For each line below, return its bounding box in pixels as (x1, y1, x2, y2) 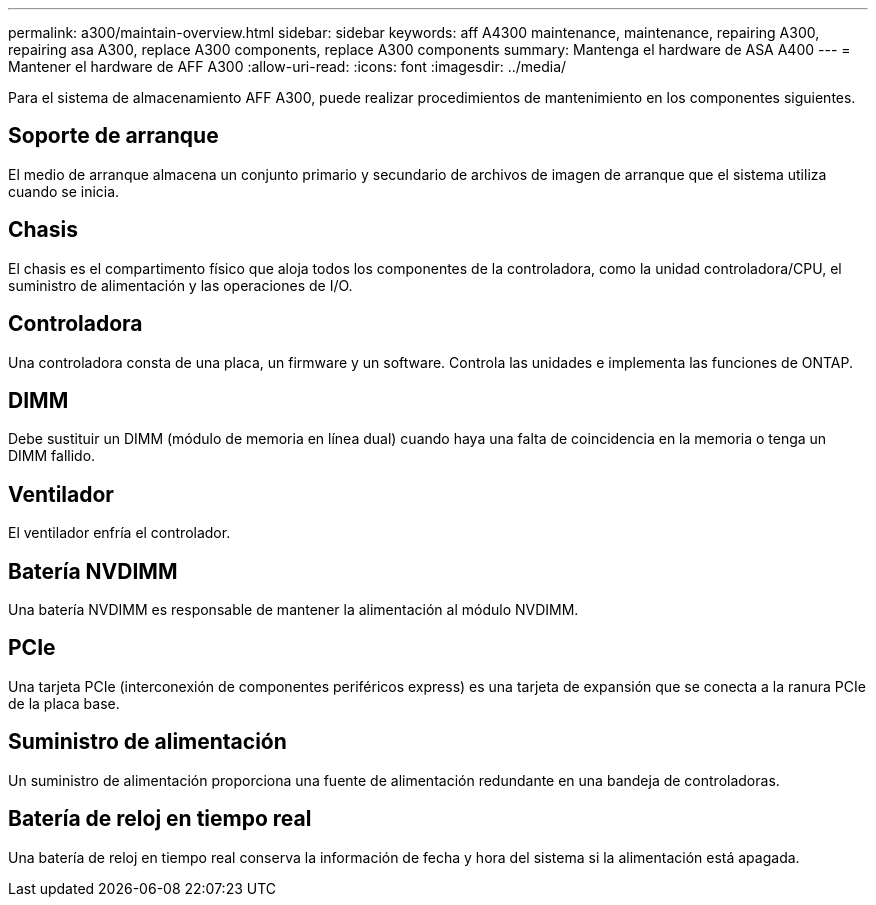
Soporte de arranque (8, 123, 219, 149)
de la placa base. (8, 694, 120, 712)
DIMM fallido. (8, 447, 96, 465)
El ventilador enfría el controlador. (8, 524, 231, 542)
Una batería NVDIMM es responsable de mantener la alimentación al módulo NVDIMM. (8, 601, 579, 619)
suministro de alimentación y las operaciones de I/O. (8, 276, 353, 294)
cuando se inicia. (8, 182, 120, 200)
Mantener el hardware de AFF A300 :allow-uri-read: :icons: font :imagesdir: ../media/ (8, 58, 567, 75)
